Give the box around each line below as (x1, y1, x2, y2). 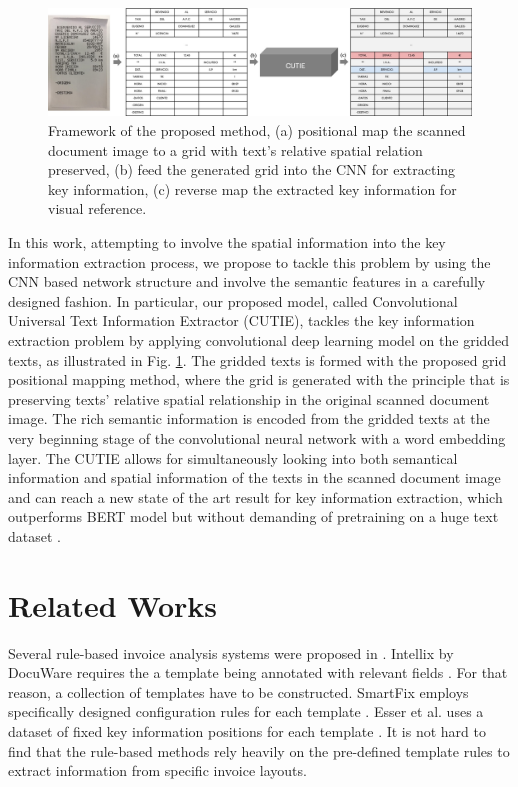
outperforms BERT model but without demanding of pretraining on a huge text (8, 506, 499, 527)
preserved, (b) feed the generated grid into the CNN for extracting (48, 159, 456, 180)
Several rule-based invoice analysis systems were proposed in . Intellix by (8, 642, 454, 663)
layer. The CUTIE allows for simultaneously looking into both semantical (8, 447, 458, 468)
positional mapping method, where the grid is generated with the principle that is (8, 369, 510, 390)
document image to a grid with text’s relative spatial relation (48, 139, 423, 160)
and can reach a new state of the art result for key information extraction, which (8, 486, 503, 507)
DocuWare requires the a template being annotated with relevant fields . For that (8, 662, 508, 683)
